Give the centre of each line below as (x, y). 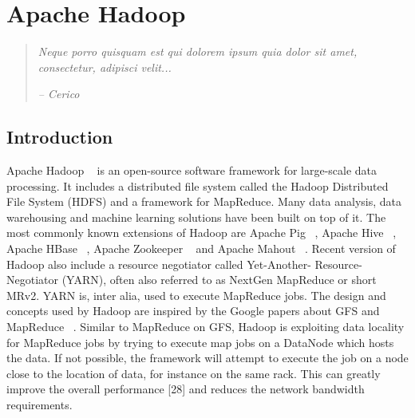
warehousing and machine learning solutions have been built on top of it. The (196, 217)
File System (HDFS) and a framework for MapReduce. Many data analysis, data (204, 201)
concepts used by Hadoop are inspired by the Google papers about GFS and (193, 311)
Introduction (60, 137)
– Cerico (59, 94)
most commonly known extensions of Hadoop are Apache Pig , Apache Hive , (202, 233)
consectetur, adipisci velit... (105, 67)
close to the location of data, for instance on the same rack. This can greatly (194, 373)
